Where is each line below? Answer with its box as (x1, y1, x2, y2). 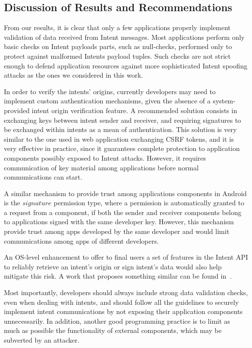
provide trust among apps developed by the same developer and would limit (4, 226, 230, 236)
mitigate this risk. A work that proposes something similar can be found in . (4, 271, 232, 281)
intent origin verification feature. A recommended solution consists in (31, 105, 237, 115)
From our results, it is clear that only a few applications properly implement (4, 22, 231, 33)
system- (213, 96, 236, 106)
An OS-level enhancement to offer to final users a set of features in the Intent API (4, 252, 248, 262)
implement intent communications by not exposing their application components (4, 306, 243, 316)
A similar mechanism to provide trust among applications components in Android (4, 188, 247, 198)
